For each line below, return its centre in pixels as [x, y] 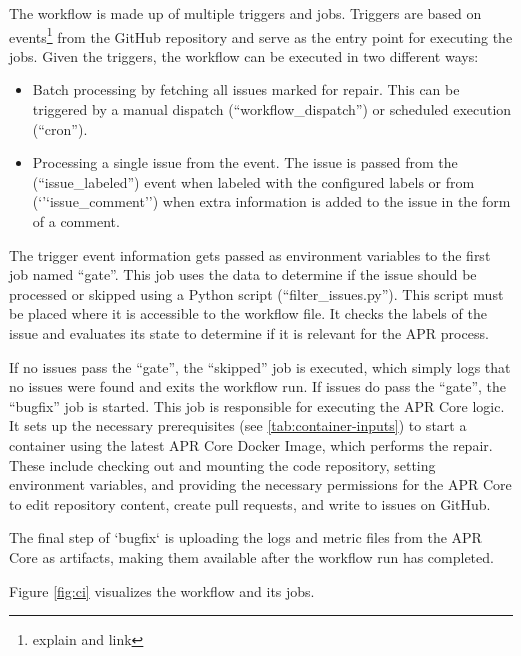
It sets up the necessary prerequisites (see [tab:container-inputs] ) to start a [238, 425]
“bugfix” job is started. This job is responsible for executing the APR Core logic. [257, 405]
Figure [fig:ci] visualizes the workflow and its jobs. [162, 590]
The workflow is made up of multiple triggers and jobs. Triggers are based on [245, 13]
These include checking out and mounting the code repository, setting [222, 464]
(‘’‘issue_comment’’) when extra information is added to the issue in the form [271, 201]
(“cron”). [60, 128]
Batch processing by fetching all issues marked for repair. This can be [246, 89]
